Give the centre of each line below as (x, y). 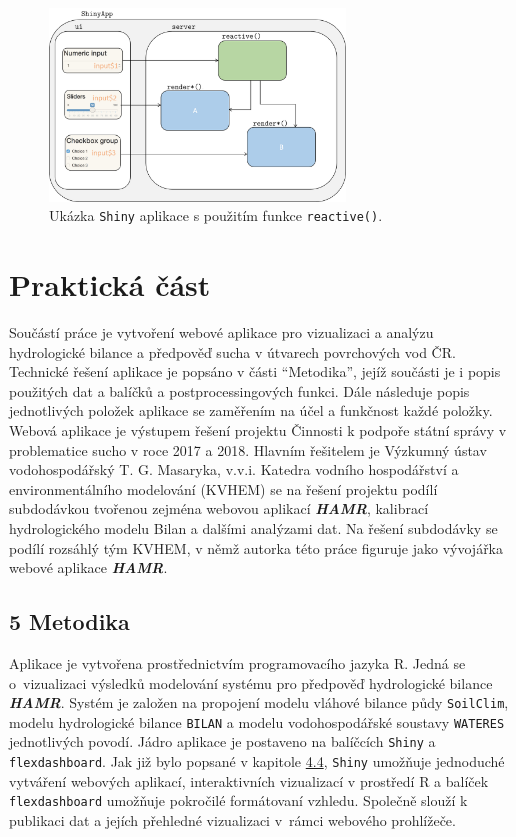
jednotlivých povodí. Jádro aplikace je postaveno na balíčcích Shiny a (222, 741)
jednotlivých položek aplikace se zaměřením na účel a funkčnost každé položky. (251, 410)
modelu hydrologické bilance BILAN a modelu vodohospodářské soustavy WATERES (257, 721)
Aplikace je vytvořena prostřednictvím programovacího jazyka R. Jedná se (237, 662)
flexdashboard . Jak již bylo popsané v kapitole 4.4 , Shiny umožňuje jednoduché (257, 761)
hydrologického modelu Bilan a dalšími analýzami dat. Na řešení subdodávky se (253, 527)
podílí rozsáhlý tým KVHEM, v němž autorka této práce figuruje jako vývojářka (256, 547)
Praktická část (110, 284)
